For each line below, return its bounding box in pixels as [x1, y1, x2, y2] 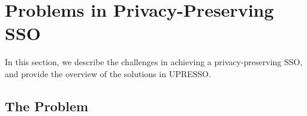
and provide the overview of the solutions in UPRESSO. [5, 67, 211, 80]
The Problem [5, 96, 89, 115]
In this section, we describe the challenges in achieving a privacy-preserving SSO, [5, 56, 303, 68]
